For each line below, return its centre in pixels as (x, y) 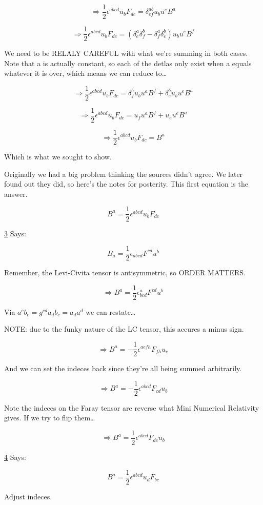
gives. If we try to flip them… (50, 418)
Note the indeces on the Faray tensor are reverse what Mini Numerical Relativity (132, 407)
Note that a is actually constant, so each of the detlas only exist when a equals (128, 63)
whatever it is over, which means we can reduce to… (86, 73)
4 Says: (15, 457)
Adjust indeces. (28, 496)
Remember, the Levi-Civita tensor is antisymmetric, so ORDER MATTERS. (125, 272)
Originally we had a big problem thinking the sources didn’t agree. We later (124, 174)
